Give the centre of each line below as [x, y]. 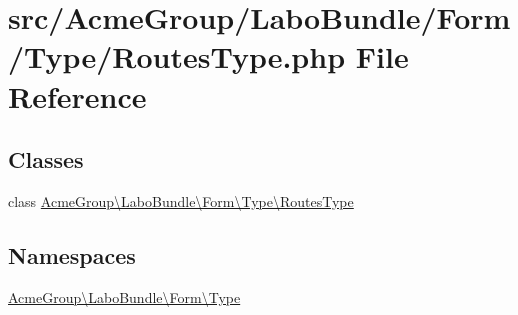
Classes [46, 159]
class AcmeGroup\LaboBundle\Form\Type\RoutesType [181, 200]
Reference [77, 95]
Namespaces [72, 254]
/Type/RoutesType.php [177, 56]
